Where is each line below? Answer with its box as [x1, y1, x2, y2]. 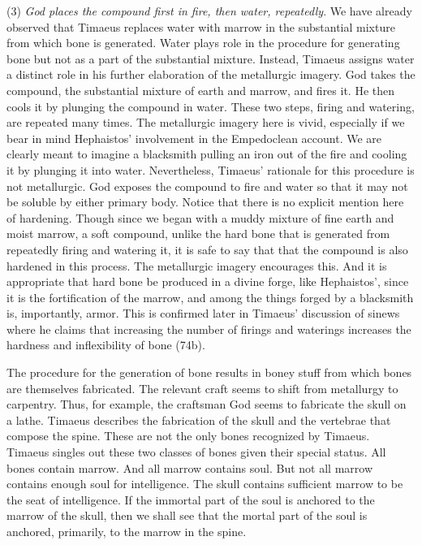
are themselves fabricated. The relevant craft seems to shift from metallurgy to [6, 379, 398, 396]
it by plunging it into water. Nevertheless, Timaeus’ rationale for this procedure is [6, 161, 415, 178]
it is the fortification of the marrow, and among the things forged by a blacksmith [6, 288, 414, 305]
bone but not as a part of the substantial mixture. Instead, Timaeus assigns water [6, 50, 415, 67]
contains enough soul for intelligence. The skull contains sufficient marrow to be [6, 475, 403, 492]
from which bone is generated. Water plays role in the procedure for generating [6, 34, 400, 51]
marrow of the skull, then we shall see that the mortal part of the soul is [6, 507, 368, 524]
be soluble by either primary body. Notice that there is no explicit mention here [6, 193, 404, 210]
